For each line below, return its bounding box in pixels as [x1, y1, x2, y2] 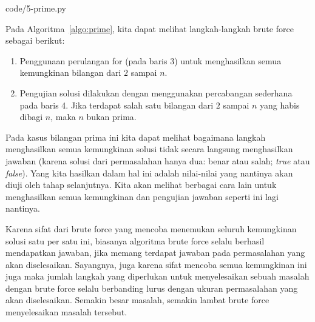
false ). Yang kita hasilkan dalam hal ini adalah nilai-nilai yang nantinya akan [5, 166, 293, 179]
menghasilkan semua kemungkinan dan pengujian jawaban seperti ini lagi [5, 190, 279, 203]
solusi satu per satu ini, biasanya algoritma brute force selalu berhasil [5, 234, 265, 247]
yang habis [260, 98, 300, 111]
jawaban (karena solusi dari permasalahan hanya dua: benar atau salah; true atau [5, 154, 310, 167]
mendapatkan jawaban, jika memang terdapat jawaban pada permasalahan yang [5, 246, 305, 259]
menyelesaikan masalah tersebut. [5, 306, 127, 318]
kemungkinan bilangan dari [19, 66, 121, 79]
